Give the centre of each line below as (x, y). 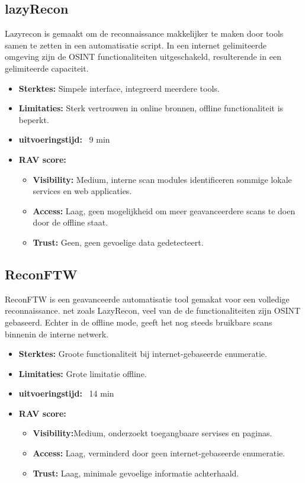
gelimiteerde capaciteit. (47, 68)
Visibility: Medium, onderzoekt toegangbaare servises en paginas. (152, 433)
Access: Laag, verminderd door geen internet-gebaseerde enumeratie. (159, 453)
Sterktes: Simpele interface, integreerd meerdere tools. (119, 88)
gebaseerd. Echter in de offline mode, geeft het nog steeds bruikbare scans (139, 322)
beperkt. (34, 119)
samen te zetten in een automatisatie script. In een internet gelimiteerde (136, 45)
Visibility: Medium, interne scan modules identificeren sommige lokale (162, 179)
